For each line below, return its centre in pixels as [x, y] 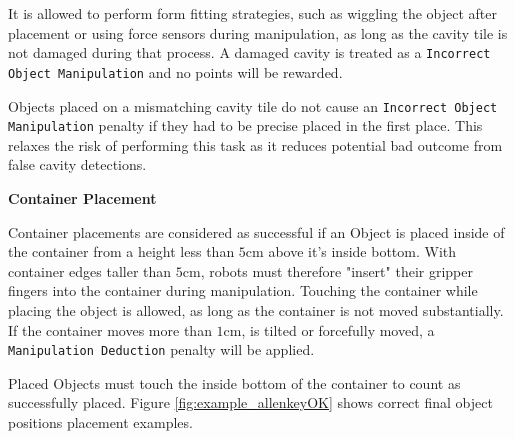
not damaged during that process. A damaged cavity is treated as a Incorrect [249, 52]
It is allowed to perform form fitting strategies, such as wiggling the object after [253, 13]
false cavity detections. [77, 164]
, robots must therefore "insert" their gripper [336, 270]
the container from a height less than [121, 251]
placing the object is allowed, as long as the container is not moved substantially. [256, 309]
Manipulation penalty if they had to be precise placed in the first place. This [245, 125]
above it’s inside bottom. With [362, 251]
